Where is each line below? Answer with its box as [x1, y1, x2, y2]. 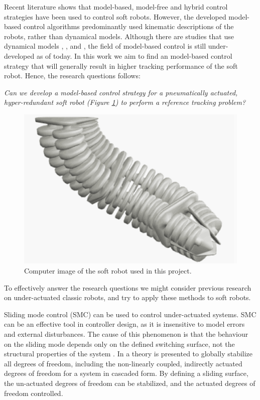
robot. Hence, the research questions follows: [4, 70, 141, 81]
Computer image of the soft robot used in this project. [24, 265, 192, 276]
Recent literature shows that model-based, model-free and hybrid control [4, 2, 228, 12]
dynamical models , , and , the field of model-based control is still [4, 41, 206, 51]
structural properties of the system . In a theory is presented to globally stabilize [4, 348, 253, 359]
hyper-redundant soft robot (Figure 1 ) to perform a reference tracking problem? [4, 97, 246, 107]
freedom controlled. [4, 387, 63, 398]
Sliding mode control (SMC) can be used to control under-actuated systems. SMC [4, 309, 256, 319]
